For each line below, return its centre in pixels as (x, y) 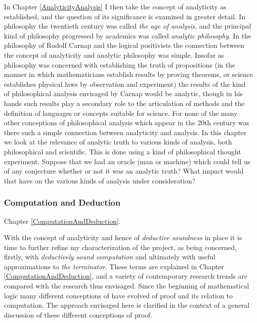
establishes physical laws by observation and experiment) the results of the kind (125, 84)
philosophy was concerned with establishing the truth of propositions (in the (120, 64)
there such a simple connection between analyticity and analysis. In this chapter (125, 132)
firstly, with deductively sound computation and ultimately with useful (110, 257)
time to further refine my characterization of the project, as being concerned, (120, 247)
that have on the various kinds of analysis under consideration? (100, 180)
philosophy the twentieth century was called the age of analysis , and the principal (128, 26)
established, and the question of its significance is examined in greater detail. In (125, 16)
